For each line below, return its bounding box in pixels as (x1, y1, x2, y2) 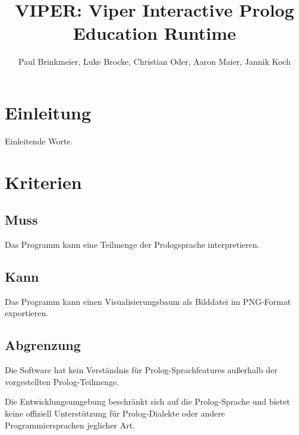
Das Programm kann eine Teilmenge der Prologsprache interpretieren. (5, 238, 260, 251)
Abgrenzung (5, 336, 81, 354)
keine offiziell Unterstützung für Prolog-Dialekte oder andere (5, 406, 225, 419)
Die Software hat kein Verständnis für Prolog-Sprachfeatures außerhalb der (5, 364, 278, 376)
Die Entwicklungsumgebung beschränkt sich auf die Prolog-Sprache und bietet (5, 395, 290, 408)
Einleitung (5, 100, 92, 124)
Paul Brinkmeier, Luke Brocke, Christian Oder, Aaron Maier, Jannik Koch (18, 55, 291, 68)
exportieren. (5, 307, 49, 319)
